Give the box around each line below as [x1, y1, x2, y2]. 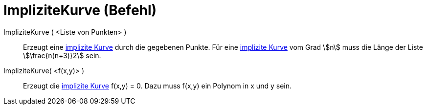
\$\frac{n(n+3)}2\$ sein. [23, 51, 101, 60]
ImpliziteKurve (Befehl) [3, 2, 157, 19]
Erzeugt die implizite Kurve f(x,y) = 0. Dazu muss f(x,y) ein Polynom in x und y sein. [23, 81, 292, 90]
